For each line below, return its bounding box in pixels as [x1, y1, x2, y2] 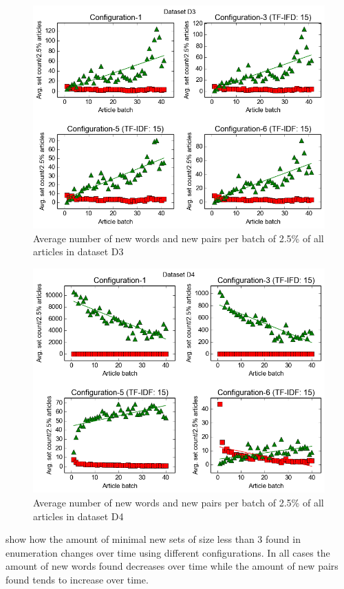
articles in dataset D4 [33, 508, 124, 523]
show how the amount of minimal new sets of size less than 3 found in [6, 532, 301, 546]
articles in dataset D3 [33, 244, 124, 259]
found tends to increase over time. [6, 572, 149, 587]
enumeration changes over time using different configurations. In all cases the [6, 545, 330, 559]
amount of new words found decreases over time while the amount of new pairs [6, 559, 338, 573]
